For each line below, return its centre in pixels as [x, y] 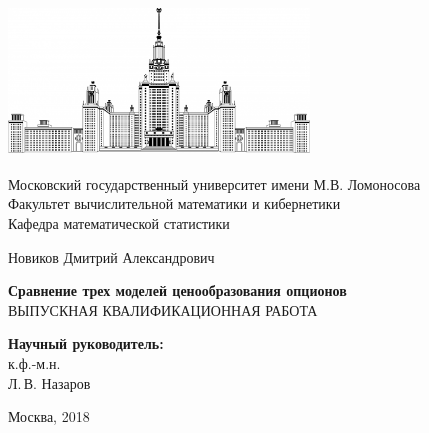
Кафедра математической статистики [119, 222]
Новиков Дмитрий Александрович [111, 256]
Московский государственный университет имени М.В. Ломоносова [214, 183]
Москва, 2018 [49, 416]
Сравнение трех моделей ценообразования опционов [177, 290]
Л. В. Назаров [49, 382]
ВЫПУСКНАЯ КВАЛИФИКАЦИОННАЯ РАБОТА [163, 309]
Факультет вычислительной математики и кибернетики [174, 203]
